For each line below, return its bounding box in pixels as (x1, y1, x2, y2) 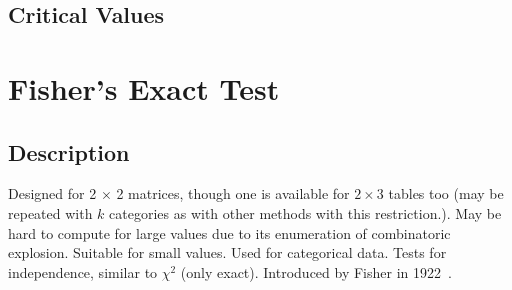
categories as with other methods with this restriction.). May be (109, 202, 502, 223)
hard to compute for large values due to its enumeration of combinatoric (8, 222, 451, 243)
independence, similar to (8, 261, 158, 282)
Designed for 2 (8, 183, 97, 204)
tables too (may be (388, 183, 504, 204)
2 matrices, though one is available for (116, 183, 350, 204)
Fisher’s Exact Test (8, 67, 280, 108)
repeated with (8, 202, 93, 223)
